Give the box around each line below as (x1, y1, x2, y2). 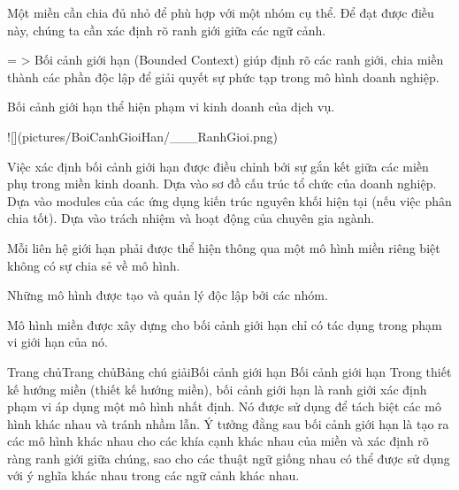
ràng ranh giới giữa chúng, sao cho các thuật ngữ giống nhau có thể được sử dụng (7, 448, 450, 467)
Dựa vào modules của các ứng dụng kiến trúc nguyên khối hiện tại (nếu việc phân (7, 191, 452, 210)
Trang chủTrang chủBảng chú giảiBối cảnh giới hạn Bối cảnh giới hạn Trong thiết (7, 362, 452, 380)
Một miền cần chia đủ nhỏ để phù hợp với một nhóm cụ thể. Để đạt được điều (7, 4, 434, 21)
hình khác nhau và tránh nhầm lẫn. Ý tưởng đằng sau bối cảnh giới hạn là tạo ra (7, 414, 449, 433)
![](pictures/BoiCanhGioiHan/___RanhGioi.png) (7, 126, 279, 145)
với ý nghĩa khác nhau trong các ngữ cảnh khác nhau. (7, 466, 300, 485)
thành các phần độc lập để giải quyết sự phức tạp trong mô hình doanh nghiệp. (7, 67, 440, 86)
